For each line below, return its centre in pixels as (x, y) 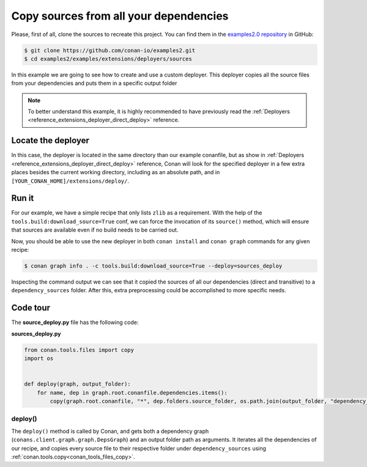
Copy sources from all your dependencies (120, 16)
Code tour (31, 308)
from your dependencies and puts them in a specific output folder (94, 83)
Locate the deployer (50, 141)
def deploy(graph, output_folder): (77, 384)
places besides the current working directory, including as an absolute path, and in (116, 172)
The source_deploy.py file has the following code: (75, 322)
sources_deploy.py (36, 334)
